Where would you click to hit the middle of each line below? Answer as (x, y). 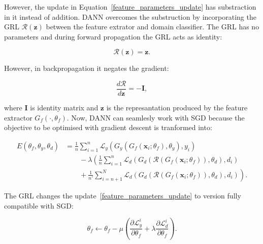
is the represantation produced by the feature (177, 108)
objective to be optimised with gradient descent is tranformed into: (108, 127)
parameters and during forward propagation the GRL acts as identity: (113, 36)
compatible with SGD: (39, 205)
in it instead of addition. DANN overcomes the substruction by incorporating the (130, 16)
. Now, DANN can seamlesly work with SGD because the (156, 117)
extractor (18, 117)
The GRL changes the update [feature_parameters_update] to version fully (123, 195)
